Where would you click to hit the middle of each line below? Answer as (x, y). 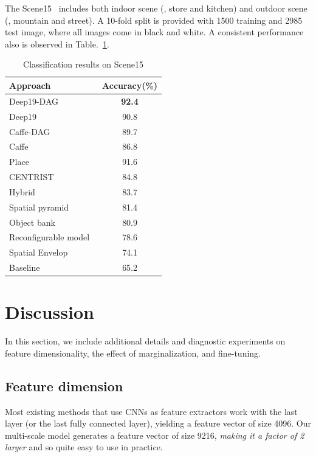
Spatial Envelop (39, 252)
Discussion (50, 312)
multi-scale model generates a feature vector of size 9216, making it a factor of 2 (155, 435)
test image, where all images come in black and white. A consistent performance (154, 32)
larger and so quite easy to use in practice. (84, 447)
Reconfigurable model (50, 237)
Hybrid (22, 191)
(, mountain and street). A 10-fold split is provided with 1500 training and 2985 (154, 20)
